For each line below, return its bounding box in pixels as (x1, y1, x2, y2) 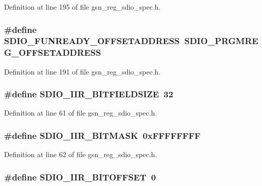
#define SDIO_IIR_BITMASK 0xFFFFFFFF (4, 129, 201, 141)
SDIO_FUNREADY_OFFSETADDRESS (4, 34, 180, 47)
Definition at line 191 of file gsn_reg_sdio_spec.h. (4, 66, 161, 77)
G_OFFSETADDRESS (4, 46, 101, 59)
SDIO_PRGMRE (184, 34, 258, 47)
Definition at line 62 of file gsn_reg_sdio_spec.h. (4, 149, 157, 160)
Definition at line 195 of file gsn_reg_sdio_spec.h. (4, 2, 161, 12)
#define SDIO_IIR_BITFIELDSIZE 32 (4, 88, 173, 100)
